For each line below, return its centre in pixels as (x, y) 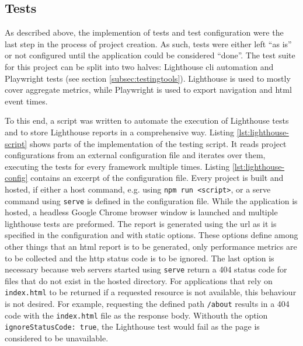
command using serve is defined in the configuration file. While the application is (151, 200)
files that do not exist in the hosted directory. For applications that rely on (139, 280)
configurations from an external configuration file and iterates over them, (135, 155)
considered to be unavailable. (57, 338)
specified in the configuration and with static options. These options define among (151, 235)
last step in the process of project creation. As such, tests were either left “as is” (148, 43)
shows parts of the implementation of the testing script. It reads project (158, 143)
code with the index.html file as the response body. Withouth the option (136, 315)
